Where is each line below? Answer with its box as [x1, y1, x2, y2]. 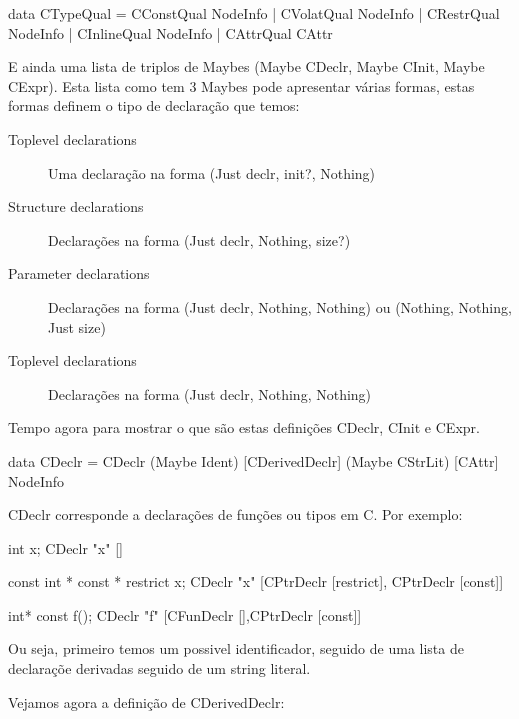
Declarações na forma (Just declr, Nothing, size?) [48, 229, 351, 250]
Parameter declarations [8, 263, 150, 284]
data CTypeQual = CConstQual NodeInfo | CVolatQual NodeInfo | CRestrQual [8, 3, 500, 23]
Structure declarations [8, 196, 144, 217]
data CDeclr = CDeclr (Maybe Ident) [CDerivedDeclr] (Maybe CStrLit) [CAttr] [8, 450, 499, 471]
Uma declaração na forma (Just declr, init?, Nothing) [48, 162, 376, 183]
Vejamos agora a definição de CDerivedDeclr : [8, 691, 285, 712]
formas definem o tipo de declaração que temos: [8, 95, 300, 116]
